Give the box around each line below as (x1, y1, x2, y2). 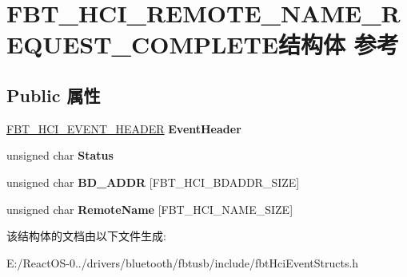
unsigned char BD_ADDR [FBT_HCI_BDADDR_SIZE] (6, 173, 300, 190)
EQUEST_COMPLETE (6, 28, 279, 61)
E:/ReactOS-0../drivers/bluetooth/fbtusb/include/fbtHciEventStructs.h (6, 254, 359, 271)
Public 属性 (6, 82, 101, 107)
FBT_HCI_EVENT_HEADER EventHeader (6, 120, 241, 137)
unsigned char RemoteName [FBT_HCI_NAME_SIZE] (6, 200, 293, 217)
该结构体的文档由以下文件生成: (6, 228, 166, 244)
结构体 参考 (278, 28, 399, 61)
